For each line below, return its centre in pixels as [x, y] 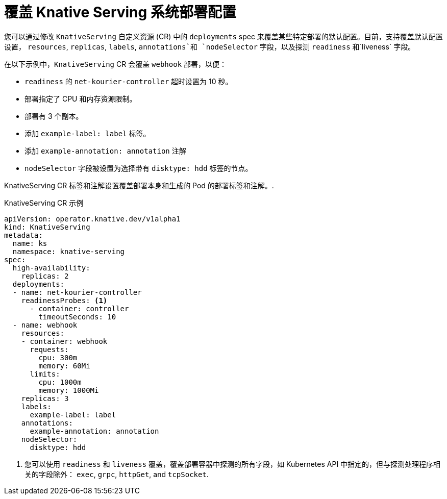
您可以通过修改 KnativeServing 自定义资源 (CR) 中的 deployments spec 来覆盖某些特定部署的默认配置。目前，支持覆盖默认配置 [224, 36]
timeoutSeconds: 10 [77, 317]
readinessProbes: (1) [64, 300]
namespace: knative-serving [69, 251]
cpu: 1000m [60, 382]
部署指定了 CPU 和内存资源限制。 [81, 98]
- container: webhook [64, 341]
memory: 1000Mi [69, 390]
